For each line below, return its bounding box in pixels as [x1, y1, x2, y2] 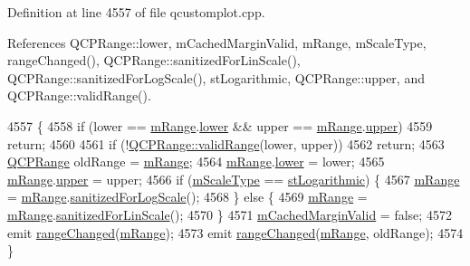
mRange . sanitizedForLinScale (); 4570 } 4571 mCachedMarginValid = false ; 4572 [7, 204, 452, 223]
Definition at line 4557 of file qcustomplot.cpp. [7, 3, 265, 21]
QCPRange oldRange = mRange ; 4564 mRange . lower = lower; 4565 [7, 152, 385, 171]
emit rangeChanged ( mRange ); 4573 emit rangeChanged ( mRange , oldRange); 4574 [7, 223, 464, 242]
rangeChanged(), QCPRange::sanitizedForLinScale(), [7, 51, 301, 70]
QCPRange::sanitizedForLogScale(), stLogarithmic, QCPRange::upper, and [7, 68, 425, 87]
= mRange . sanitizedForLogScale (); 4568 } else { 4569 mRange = [7, 187, 368, 206]
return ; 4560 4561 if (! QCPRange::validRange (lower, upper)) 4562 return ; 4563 [7, 134, 445, 153]
